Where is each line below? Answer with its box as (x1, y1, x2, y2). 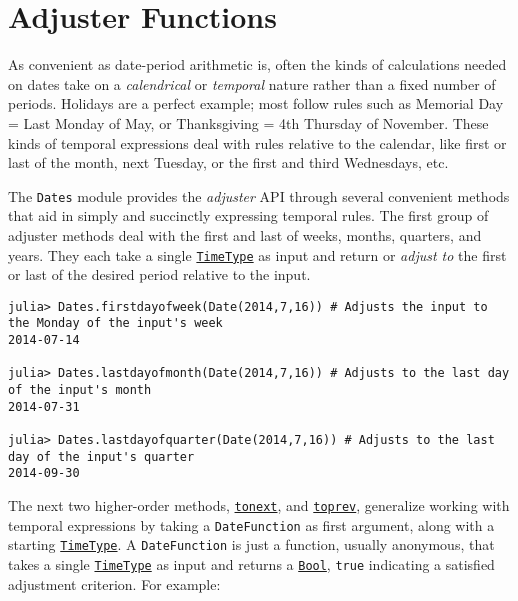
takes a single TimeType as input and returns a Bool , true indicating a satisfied (8, 553, 495, 574)
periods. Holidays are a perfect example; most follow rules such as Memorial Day (8, 93, 504, 114)
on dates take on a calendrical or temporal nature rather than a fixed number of (8, 73, 496, 94)
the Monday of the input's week (8, 316, 223, 331)
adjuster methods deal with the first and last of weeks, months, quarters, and (8, 224, 482, 245)
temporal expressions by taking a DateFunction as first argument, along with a (8, 514, 495, 535)
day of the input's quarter (8, 449, 195, 464)
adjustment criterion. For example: (8, 573, 221, 594)
